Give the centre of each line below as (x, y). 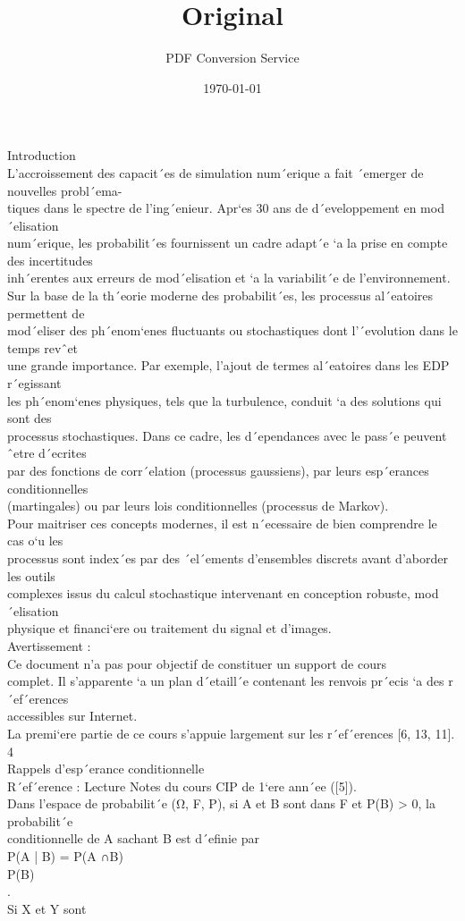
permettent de (46, 313)
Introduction (42, 155)
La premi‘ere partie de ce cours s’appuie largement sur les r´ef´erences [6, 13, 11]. (231, 733)
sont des (30, 418)
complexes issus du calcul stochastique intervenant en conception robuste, (209, 593)
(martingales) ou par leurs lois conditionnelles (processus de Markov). (198, 506)
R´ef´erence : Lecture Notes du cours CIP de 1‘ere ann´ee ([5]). (182, 786)
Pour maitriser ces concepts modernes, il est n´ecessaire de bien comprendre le (222, 523)
